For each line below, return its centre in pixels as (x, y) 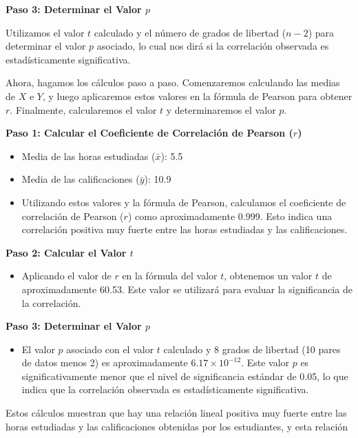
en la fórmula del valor (170, 276)
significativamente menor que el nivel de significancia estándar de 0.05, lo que (185, 376)
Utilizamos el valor (45, 32)
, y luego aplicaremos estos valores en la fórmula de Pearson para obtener (197, 96)
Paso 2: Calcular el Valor (66, 252)
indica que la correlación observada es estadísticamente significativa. (165, 389)
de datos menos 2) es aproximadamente (105, 362)
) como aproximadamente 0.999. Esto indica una (230, 216)
